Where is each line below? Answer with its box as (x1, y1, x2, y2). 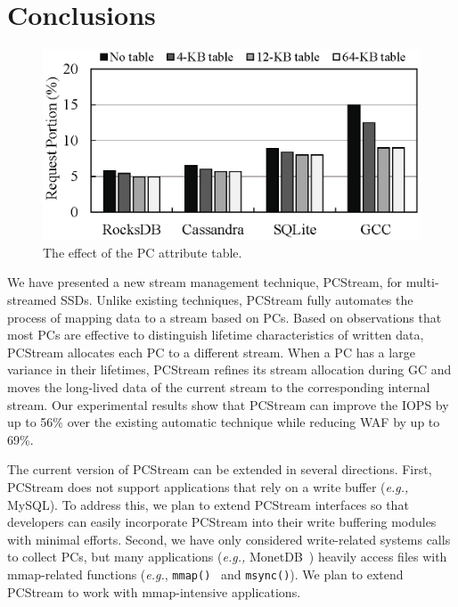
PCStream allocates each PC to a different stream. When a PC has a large (7, 342, 415, 361)
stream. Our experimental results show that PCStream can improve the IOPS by (7, 395, 449, 414)
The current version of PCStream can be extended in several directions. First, (7, 460, 432, 479)
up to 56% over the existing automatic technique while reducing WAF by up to (7, 413, 440, 431)
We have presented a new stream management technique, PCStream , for (7, 273, 403, 291)
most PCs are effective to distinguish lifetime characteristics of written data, (7, 325, 424, 344)
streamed (7, 291, 57, 309)
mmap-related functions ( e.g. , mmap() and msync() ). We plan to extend (7, 564, 404, 583)
